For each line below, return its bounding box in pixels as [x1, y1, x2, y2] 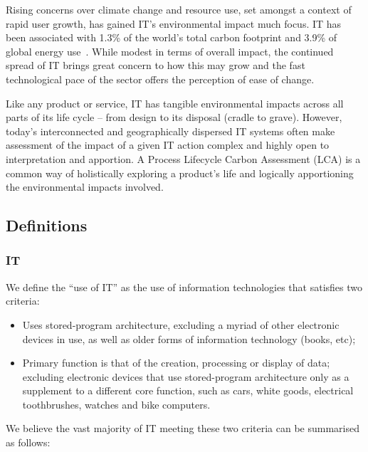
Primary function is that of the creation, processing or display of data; [22, 355, 330, 370]
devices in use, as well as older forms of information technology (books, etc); [22, 331, 356, 346]
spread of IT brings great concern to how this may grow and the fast [6, 58, 305, 73]
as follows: [6, 435, 51, 450]
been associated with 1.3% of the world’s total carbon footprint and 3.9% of [6, 30, 337, 45]
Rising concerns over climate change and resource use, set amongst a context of [6, 2, 352, 16]
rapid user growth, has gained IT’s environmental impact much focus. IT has [6, 16, 342, 31]
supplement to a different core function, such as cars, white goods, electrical [22, 383, 354, 398]
